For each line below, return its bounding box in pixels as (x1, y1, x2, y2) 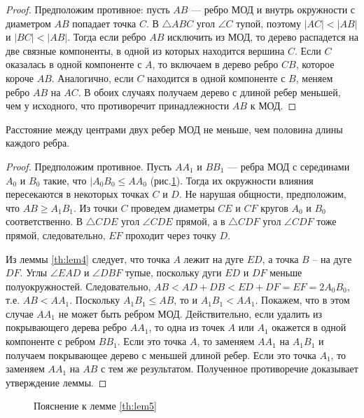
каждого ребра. (6, 135, 70, 150)
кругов (260, 200, 288, 215)
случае (6, 306, 34, 321)
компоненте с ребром (6, 334, 96, 349)
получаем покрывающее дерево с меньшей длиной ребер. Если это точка (6, 347, 316, 362)
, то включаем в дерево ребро (152, 57, 279, 72)
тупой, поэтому (236, 15, 301, 30)
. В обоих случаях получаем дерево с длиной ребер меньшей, (78, 84, 341, 99)
